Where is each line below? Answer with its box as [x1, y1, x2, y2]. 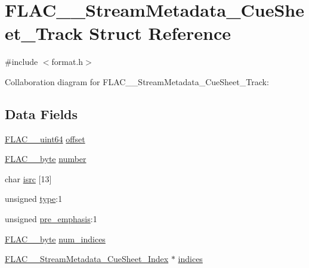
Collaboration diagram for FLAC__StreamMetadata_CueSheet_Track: [5, 75, 269, 88]
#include [5, 55, 38, 68]
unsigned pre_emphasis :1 [5, 213, 97, 225]
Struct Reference [89, 21, 231, 45]
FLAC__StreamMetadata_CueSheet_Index [5, 253, 169, 265]
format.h [51, 55, 84, 68]
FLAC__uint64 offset [5, 132, 85, 145]
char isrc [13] [5, 172, 52, 185]
